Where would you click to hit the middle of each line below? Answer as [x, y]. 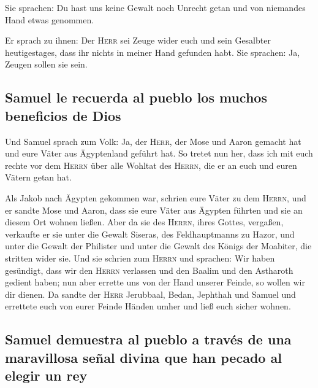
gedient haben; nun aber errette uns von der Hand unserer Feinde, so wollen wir [155, 282]
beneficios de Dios [63, 115]
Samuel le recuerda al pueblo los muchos [136, 97]
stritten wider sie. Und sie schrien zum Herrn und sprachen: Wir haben [140, 258]
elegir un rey [46, 375]
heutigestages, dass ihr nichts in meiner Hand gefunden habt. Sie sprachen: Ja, [153, 52]
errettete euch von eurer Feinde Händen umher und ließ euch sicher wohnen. [148, 306]
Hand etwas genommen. [50, 19]
